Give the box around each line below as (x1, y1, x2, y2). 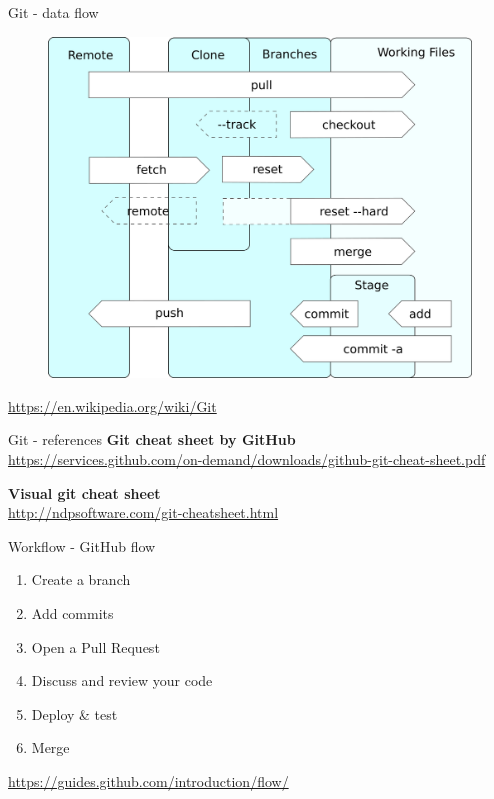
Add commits (31, 602, 114, 623)
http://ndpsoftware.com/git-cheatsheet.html (8, 502, 279, 523)
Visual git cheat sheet (8, 482, 161, 503)
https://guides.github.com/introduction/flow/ (8, 770, 289, 791)
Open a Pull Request (31, 636, 160, 657)
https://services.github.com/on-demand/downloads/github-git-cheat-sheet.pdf (8, 448, 486, 469)
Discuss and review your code (31, 670, 213, 691)
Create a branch (31, 569, 131, 590)
